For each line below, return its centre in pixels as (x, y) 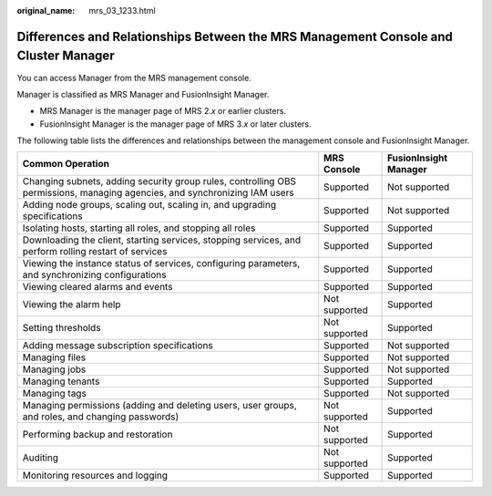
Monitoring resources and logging (95, 476)
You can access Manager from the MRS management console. (134, 77)
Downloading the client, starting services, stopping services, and (162, 240)
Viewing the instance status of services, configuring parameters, (161, 263)
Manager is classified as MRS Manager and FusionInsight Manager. (143, 94)
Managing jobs (54, 369)
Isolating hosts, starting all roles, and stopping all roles (139, 228)
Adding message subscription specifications (118, 346)
